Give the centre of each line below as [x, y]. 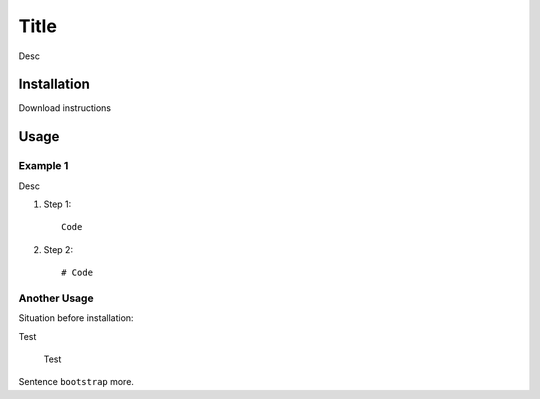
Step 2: [58, 249]
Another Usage [56, 298]
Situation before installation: [76, 318]
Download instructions [65, 108]
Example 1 [43, 166]
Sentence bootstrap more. [76, 382]
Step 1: [57, 204]
